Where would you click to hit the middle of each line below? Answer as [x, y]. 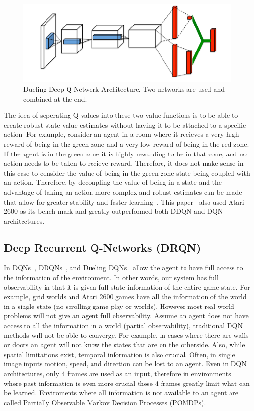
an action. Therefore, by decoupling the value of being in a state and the [113, 182]
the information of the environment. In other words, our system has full [111, 277]
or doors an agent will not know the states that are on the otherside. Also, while [125, 345]
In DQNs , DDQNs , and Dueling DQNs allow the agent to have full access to [124, 268]
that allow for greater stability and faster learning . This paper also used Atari [124, 201]
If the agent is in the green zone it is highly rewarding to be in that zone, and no [125, 153]
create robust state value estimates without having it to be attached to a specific [125, 124]
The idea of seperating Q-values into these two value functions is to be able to [121, 115]
